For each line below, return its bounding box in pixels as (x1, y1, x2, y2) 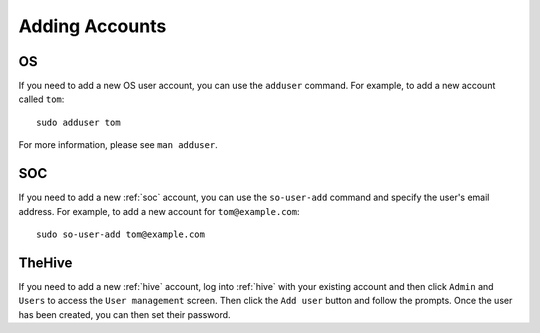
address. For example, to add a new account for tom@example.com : (18, 205, 300, 217)
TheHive (18, 254, 73, 271)
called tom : (18, 93, 65, 105)
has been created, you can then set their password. (18, 308, 231, 320)
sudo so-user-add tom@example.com (36, 228, 205, 240)
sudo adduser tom (36, 116, 121, 128)
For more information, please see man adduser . (18, 139, 219, 151)
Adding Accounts (18, 15, 167, 37)
